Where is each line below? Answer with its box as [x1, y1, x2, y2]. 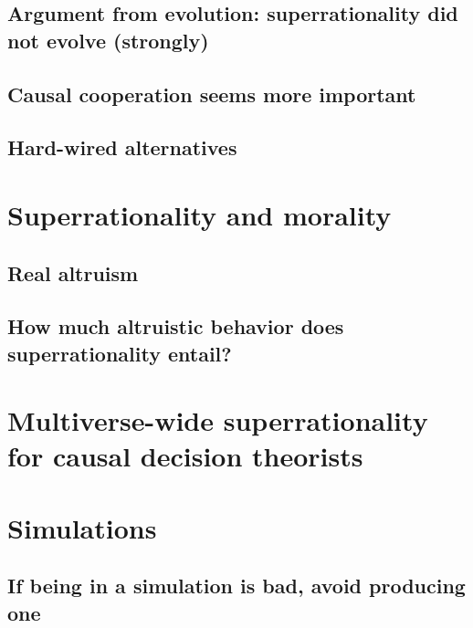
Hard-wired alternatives [7, 133, 237, 162]
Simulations [7, 508, 157, 546]
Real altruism [7, 258, 139, 287]
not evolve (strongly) [7, 26, 209, 54]
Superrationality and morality [7, 195, 392, 233]
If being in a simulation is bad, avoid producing [7, 571, 466, 600]
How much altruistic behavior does [7, 312, 344, 340]
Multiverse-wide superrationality [7, 402, 428, 439]
